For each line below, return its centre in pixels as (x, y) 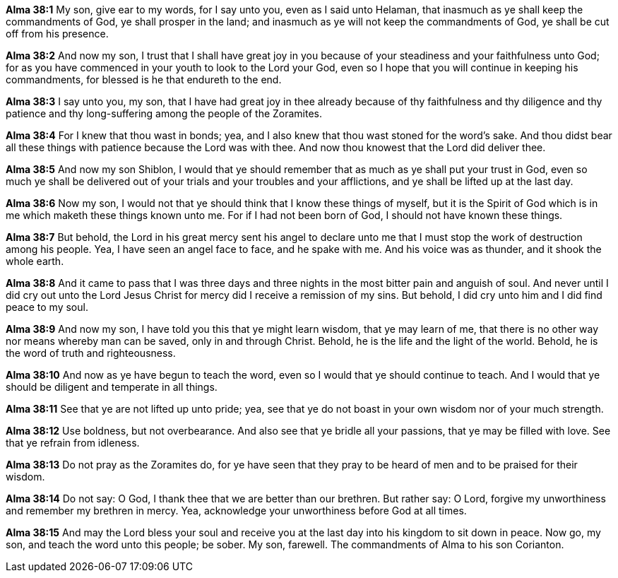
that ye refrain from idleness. (73, 443)
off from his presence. (57, 34)
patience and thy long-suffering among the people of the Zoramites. (164, 113)
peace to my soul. (47, 307)
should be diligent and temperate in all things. (112, 387)
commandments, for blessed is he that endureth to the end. (144, 79)
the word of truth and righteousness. (91, 353)
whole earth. (35, 261)
